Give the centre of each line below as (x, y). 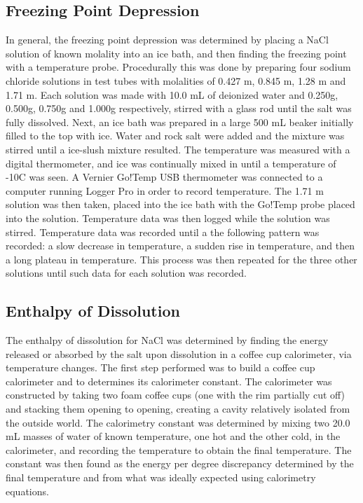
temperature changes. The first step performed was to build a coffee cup (160, 367)
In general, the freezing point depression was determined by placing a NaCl (167, 40)
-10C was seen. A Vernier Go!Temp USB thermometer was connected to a (164, 177)
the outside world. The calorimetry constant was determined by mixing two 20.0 (178, 422)
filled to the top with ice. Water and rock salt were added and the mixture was (175, 136)
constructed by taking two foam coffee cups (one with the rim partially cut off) (176, 395)
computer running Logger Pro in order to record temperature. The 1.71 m (165, 190)
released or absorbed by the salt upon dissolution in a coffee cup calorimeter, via (179, 353)
